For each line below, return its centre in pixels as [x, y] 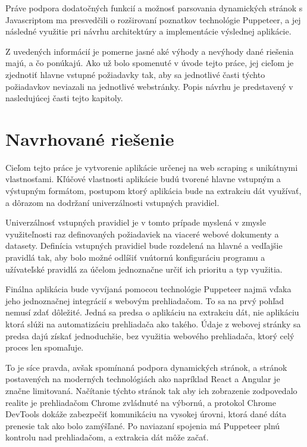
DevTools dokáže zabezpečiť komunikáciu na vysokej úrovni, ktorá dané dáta [146, 414]
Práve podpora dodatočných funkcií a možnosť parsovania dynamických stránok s [154, 8]
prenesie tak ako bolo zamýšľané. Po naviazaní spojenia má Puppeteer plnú [143, 425]
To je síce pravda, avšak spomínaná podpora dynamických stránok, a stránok [146, 367]
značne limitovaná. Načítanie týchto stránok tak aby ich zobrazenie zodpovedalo [151, 390]
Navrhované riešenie [90, 138]
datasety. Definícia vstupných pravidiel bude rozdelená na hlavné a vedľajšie [144, 246]
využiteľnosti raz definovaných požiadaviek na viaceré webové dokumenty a [142, 234]
